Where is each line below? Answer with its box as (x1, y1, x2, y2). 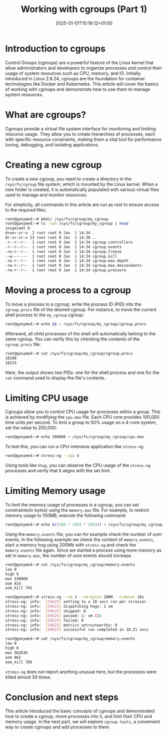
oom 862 (5, 655, 21, 660)
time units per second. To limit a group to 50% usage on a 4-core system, (5, 420, 157, 426)
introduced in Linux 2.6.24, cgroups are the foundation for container (5, 75, 145, 81)
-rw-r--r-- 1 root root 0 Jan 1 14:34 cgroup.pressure (5, 268, 126, 273)
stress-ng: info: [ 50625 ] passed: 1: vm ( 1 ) (5, 613, 101, 618)
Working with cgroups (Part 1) (20, 4, 147, 15)
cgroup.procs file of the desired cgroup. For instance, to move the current (5, 307, 156, 312)
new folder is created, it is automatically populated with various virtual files (5, 187, 159, 193)
